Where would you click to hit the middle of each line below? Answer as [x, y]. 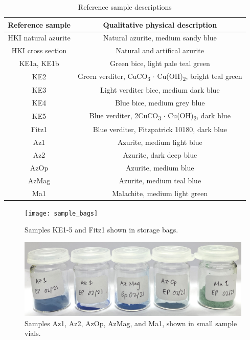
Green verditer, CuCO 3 [114, 76]
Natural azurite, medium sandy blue [160, 38]
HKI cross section [39, 50]
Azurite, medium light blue [160, 142]
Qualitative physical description [160, 24]
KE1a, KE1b [39, 63]
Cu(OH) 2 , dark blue [199, 116]
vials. [33, 333]
